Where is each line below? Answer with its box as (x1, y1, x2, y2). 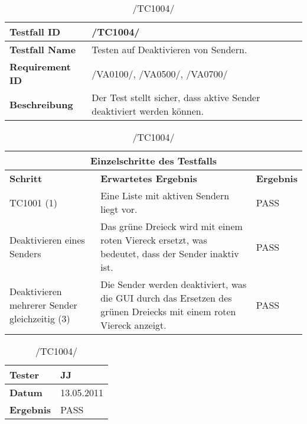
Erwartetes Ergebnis (100, 171, 197, 185)
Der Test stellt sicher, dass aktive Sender (92, 90, 260, 104)
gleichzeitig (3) (9, 311, 70, 325)
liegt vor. (100, 202, 138, 216)
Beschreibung (9, 97, 73, 111)
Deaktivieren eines (9, 233, 85, 247)
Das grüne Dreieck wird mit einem (100, 219, 243, 233)
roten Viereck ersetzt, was (100, 233, 207, 247)
